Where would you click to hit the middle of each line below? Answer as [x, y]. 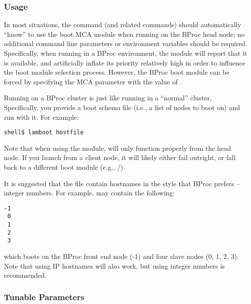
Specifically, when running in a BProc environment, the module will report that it [126, 53]
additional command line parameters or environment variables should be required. [126, 43]
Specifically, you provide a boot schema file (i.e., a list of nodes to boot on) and [122, 107]
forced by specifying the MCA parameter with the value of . [93, 81]
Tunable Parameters [44, 296]
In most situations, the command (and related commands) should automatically [123, 24]
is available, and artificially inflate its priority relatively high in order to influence [125, 62]
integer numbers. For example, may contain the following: [89, 193]
